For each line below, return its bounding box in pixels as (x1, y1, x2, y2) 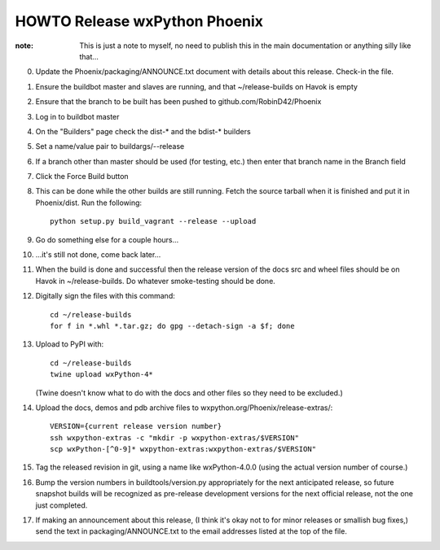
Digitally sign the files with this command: (35, 291, 175, 301)
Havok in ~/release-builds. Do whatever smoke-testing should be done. (35, 276, 276, 286)
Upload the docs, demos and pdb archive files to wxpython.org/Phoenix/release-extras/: (35, 403, 333, 412)
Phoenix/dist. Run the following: (35, 198, 143, 207)
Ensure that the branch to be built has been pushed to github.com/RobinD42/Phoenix (35, 97, 322, 107)
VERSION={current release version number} (50, 421, 222, 431)
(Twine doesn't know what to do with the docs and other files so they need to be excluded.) (35, 387, 344, 398)
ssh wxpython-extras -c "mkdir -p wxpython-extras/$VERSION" (50, 433, 299, 443)
